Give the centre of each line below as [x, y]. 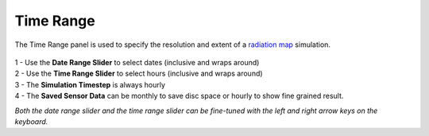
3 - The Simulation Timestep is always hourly [90, 84]
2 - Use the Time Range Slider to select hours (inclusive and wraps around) [139, 74]
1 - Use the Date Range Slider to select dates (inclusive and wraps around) [137, 62]
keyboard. [31, 121]
